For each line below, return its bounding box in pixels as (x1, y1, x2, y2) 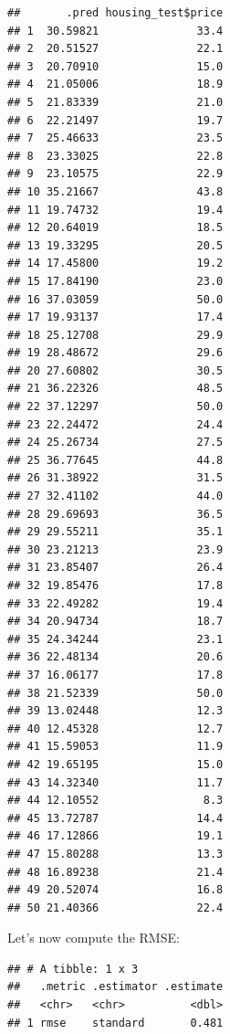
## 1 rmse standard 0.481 (7, 1016, 224, 1029)
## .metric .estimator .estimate (7, 980, 224, 994)
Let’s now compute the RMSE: (7, 928, 180, 947)
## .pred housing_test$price (7, 6, 224, 19)
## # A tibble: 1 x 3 (7, 962, 139, 976)
